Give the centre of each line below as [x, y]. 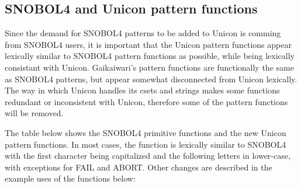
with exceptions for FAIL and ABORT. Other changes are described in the [139, 167]
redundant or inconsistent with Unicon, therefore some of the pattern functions [146, 101]
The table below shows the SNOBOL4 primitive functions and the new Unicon [146, 132]
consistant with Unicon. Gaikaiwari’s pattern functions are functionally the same [149, 67]
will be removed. [34, 113]
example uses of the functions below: [70, 178]
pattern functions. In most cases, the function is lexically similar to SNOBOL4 [146, 144]
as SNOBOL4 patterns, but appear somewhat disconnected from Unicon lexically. [151, 79]
